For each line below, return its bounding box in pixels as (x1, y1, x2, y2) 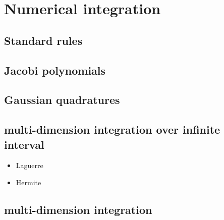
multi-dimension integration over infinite (4, 122, 220, 137)
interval (4, 136, 44, 152)
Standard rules (4, 32, 83, 48)
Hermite (16, 177, 41, 187)
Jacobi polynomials (4, 62, 106, 78)
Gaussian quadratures (4, 92, 120, 107)
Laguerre (16, 160, 43, 171)
